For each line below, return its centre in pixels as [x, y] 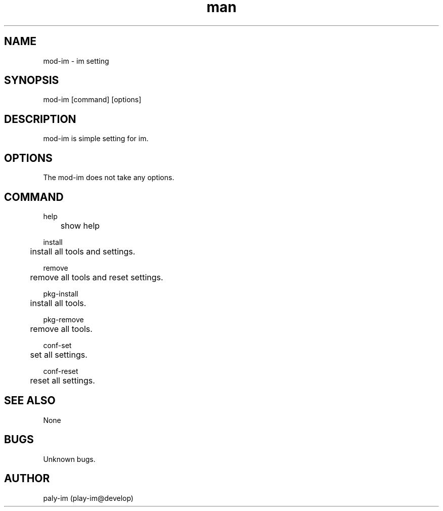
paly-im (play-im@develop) [88, 498]
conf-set [57, 345]
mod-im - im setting [76, 61]
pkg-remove [63, 319]
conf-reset [61, 371]
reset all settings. [62, 380]
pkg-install [61, 293]
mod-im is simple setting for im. [96, 139]
